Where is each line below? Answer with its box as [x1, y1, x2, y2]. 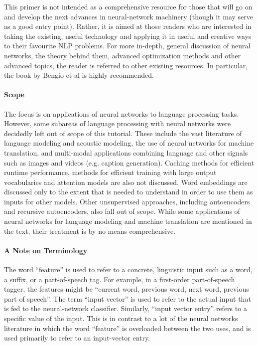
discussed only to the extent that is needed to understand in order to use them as [4, 186, 253, 197]
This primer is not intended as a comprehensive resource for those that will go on [4, 1, 253, 11]
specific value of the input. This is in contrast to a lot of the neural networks [4, 313, 238, 324]
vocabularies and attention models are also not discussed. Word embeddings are [4, 176, 248, 187]
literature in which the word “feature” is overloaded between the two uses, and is [4, 323, 251, 333]
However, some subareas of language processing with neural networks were [4, 118, 231, 129]
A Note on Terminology [4, 245, 88, 255]
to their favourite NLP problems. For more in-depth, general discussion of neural [4, 40, 251, 51]
